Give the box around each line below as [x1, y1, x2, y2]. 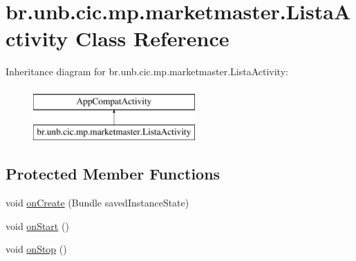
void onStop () [6, 242, 67, 256]
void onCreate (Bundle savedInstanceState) [6, 195, 189, 210]
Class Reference [75, 24, 229, 52]
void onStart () [6, 218, 69, 233]
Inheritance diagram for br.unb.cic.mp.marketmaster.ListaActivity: [6, 64, 288, 79]
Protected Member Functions [6, 163, 221, 184]
